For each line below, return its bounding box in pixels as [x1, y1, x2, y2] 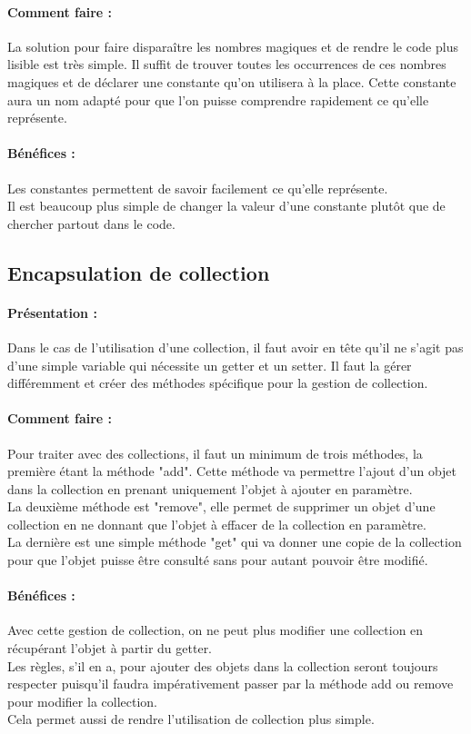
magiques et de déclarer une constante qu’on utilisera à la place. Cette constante [7, 72, 456, 91]
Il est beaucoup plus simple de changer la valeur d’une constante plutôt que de [7, 196, 446, 215]
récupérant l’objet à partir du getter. [7, 639, 213, 658]
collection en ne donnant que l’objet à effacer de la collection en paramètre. [7, 514, 426, 533]
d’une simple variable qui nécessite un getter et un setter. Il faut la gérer [7, 355, 412, 374]
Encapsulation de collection [7, 258, 270, 286]
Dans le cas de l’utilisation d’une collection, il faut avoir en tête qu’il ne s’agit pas [7, 337, 464, 356]
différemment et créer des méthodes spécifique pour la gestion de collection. [7, 373, 428, 392]
